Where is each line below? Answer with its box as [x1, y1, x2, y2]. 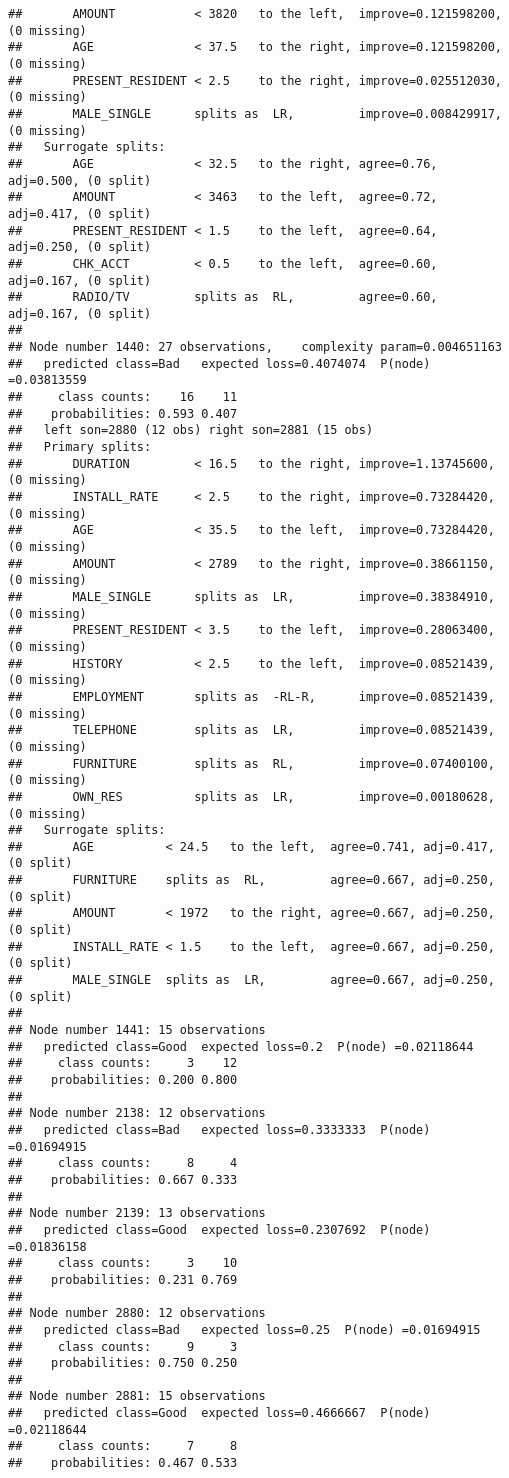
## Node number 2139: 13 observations [8, 1206, 266, 1221]
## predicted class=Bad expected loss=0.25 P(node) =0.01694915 [8, 1322, 481, 1337]
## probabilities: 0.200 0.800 [8, 1073, 238, 1087]
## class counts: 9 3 [8, 1339, 238, 1354]
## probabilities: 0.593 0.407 [8, 406, 238, 421]
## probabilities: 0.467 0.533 [8, 1456, 238, 1471]
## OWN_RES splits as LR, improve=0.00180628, [8, 789, 495, 804]
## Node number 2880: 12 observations [8, 1306, 266, 1321]
